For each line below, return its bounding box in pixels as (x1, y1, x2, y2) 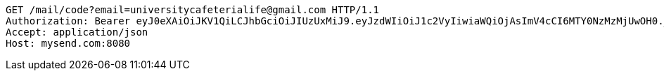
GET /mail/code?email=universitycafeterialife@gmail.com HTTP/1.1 (6, 4, 380, 15)
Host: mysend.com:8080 (6, 38, 131, 49)
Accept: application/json (6, 26, 148, 38)
